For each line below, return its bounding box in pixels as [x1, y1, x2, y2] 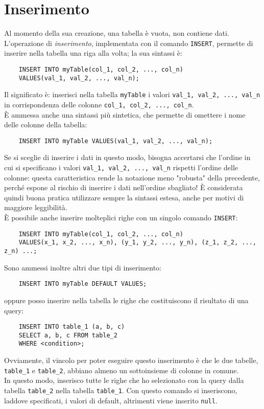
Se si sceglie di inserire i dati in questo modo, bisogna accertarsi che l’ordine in [4, 152, 251, 163]
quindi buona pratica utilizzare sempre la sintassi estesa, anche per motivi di [4, 192, 244, 202]
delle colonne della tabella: [4, 119, 87, 130]
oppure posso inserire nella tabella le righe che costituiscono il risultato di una [4, 294, 249, 305]
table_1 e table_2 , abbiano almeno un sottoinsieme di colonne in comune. [4, 365, 239, 375]
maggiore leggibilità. [4, 202, 67, 213]
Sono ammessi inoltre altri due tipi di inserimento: [4, 262, 161, 272]
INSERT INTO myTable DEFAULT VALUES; [18, 280, 147, 288]
